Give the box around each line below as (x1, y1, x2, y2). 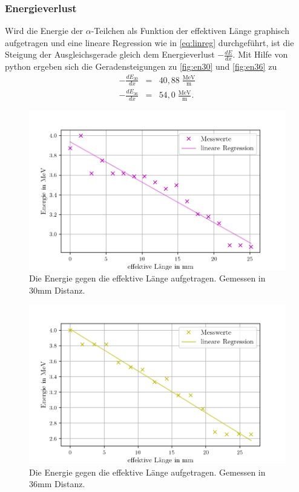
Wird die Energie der (5, 24, 84, 37)
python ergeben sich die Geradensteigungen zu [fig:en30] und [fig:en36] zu (5, 60, 277, 73)
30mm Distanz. (29, 283, 85, 296)
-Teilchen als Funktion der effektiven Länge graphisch (91, 24, 289, 37)
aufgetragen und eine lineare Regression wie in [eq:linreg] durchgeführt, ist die (5, 36, 294, 49)
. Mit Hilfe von (232, 48, 288, 61)
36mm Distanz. (29, 477, 85, 490)
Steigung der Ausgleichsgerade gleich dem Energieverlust (5, 48, 215, 61)
